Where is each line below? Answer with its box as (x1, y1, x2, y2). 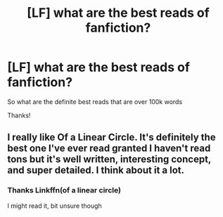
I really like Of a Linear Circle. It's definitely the (7, 131, 216, 143)
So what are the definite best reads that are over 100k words (7, 97, 183, 106)
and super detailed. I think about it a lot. (7, 164, 185, 176)
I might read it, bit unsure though (7, 202, 102, 210)
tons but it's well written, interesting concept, (7, 153, 211, 166)
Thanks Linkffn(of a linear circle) (7, 185, 122, 195)
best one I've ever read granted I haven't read (7, 143, 211, 154)
